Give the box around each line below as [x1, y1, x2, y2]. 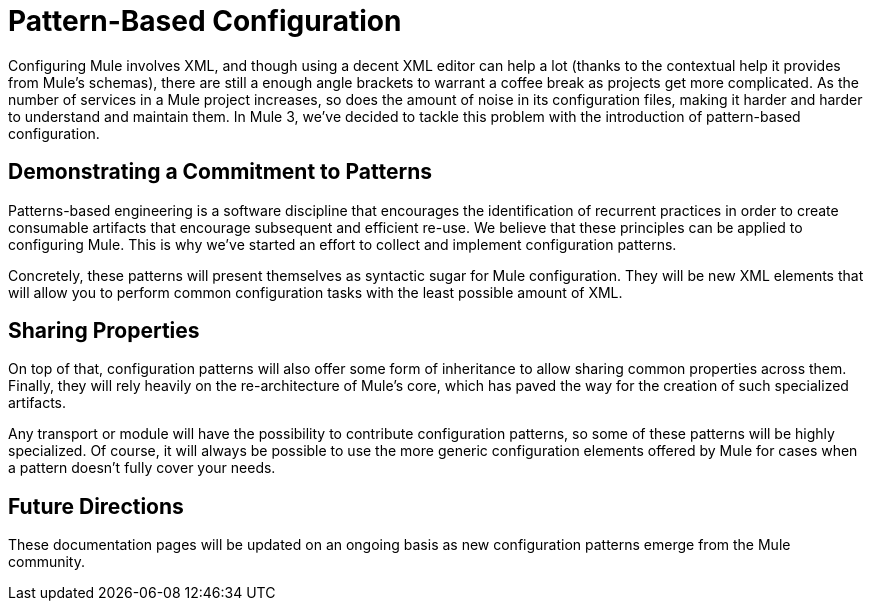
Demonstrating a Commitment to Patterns [8, 159, 432, 185]
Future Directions [8, 493, 184, 519]
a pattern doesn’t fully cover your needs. [8, 459, 276, 477]
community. [8, 553, 85, 571]
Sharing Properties [8, 318, 200, 344]
